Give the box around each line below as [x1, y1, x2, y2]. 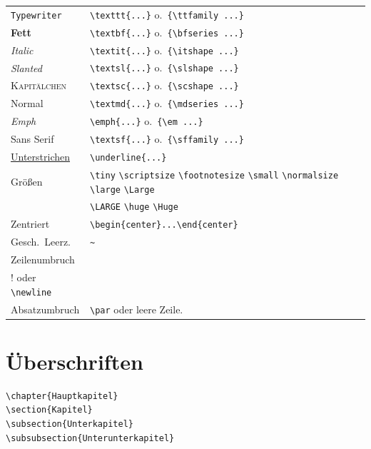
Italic [11, 42, 34, 57]
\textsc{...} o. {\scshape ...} [90, 78, 239, 93]
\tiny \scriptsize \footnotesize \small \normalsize [90, 170, 339, 181]
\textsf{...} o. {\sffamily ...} [90, 131, 244, 146]
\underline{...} [90, 153, 167, 163]
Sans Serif [11, 131, 54, 146]
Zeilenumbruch [11, 252, 75, 267]
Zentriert [11, 216, 50, 231]
